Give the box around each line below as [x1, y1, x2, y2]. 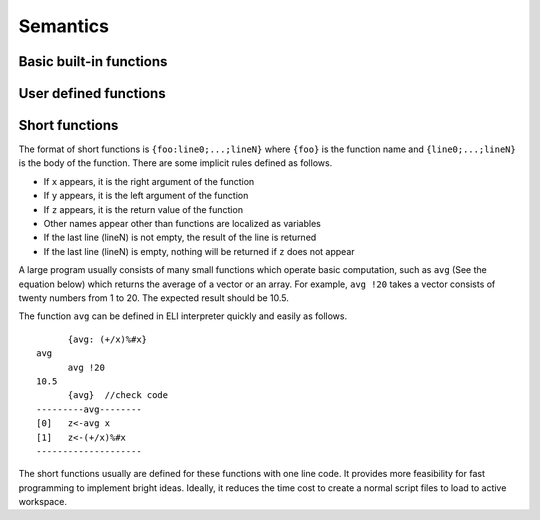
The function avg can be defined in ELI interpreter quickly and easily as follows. [18, 310, 348, 322]
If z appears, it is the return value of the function [43, 203, 244, 215]
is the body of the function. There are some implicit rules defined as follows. [18, 157, 333, 169]
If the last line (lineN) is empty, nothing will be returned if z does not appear [43, 245, 355, 257]
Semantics [18, 15, 110, 37]
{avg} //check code [67, 390, 169, 401]
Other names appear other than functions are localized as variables [43, 218, 322, 230]
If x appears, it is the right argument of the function [43, 175, 255, 187]
